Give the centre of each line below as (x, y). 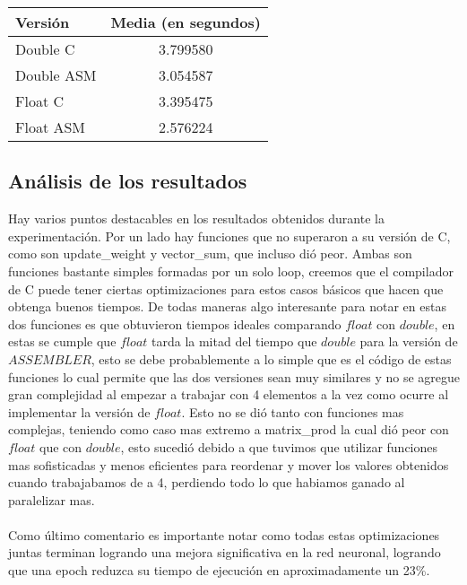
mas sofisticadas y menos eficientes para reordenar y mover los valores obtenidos (229, 464)
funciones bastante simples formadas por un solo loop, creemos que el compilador (231, 271)
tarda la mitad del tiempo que (234, 341)
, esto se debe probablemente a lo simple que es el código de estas (271, 358)
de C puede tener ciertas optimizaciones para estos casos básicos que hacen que (226, 288)
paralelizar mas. (52, 499)
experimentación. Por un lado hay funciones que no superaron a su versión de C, (229, 236)
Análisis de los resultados (128, 181)
